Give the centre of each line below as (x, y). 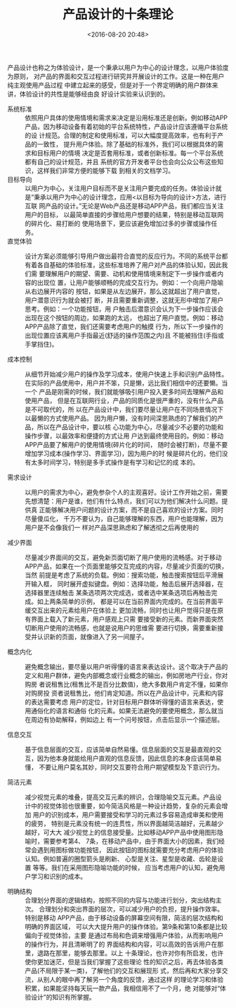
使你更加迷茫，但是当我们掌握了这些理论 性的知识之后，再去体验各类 (124, 961)
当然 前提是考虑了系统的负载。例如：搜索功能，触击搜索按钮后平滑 (121, 574)
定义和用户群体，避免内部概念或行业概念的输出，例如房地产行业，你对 (126, 675)
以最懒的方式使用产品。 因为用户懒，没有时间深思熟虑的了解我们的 (121, 418)
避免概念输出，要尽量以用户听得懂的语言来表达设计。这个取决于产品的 (126, 666)
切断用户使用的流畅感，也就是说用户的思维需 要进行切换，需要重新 (121, 627)
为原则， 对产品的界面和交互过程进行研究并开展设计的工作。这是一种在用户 (116, 76)
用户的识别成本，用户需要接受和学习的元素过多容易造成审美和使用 (128, 814)
